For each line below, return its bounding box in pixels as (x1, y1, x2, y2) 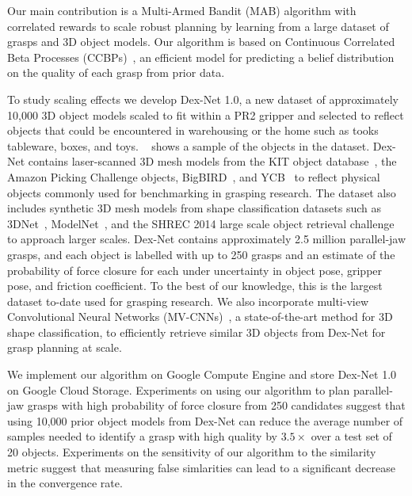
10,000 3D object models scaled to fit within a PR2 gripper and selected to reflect (7, 106, 404, 123)
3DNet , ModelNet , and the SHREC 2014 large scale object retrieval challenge (7, 215, 395, 231)
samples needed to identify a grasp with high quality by (7, 428, 277, 444)
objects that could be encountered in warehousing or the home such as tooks (7, 122, 379, 139)
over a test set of (311, 428, 392, 444)
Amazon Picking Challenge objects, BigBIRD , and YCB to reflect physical (7, 168, 380, 185)
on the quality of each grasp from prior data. (7, 64, 225, 81)
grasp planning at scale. (7, 339, 122, 356)
